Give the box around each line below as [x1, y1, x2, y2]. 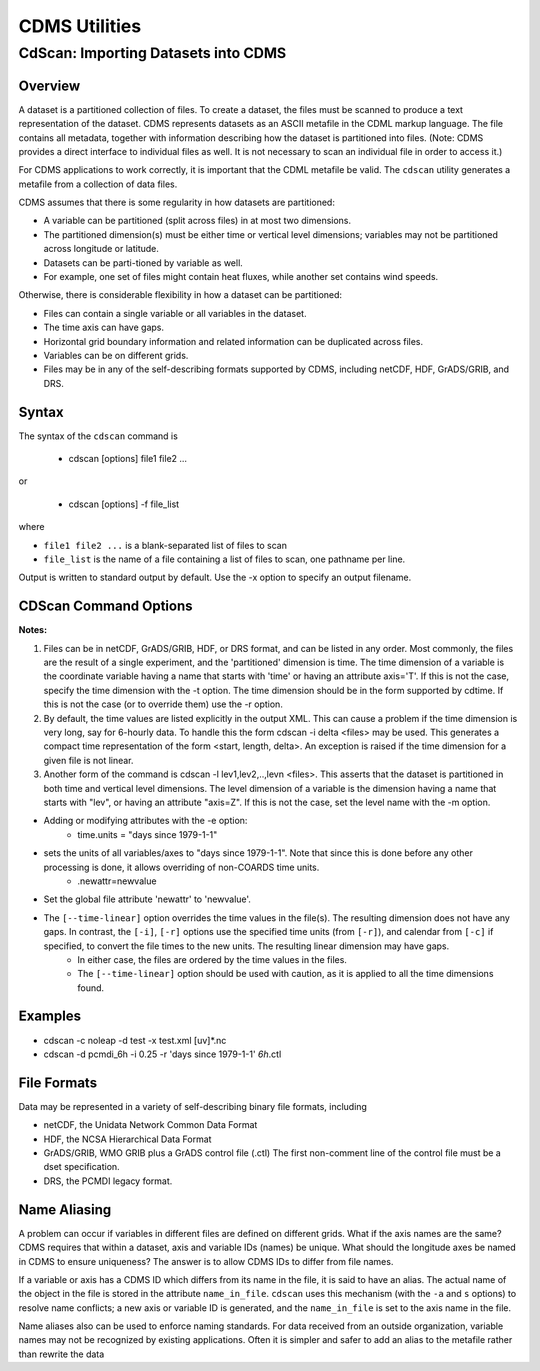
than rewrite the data [18, 1348, 105, 1360]
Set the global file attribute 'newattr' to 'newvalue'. [43, 893, 252, 905]
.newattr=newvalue [77, 875, 157, 887]
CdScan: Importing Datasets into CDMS [18, 44, 287, 62]
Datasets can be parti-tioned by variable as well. [43, 256, 244, 269]
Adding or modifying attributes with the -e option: [43, 815, 248, 827]
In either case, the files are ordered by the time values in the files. [77, 953, 347, 965]
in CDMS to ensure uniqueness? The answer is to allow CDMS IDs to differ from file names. [18, 1255, 394, 1267]
